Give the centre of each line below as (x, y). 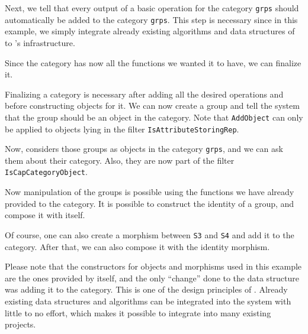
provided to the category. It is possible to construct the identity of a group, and (150, 203)
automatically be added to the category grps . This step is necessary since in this (151, 19)
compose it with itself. (45, 215)
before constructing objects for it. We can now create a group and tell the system (152, 106)
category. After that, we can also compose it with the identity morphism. (137, 246)
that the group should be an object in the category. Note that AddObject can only (154, 117)
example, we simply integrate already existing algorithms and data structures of (150, 31)
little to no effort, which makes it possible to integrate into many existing (138, 312)
